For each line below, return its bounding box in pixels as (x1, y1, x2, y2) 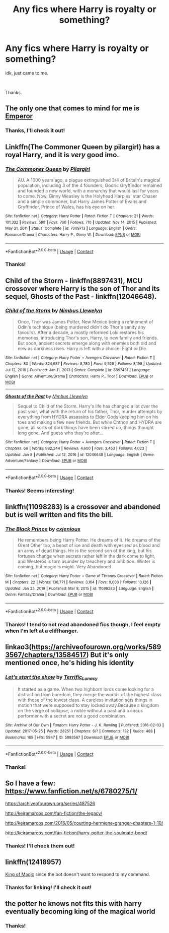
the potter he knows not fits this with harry (5, 899, 142, 908)
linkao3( (5, 642, 32, 651)
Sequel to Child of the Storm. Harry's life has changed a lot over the (17, 403, 158, 409)
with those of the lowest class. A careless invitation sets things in (17, 697, 152, 703)
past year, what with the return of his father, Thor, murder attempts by (17, 409, 162, 415)
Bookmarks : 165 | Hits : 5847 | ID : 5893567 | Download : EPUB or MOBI (5, 735, 129, 740)
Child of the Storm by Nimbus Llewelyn (5, 307, 103, 314)
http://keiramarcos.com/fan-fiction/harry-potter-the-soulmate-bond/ (5, 830, 147, 836)
